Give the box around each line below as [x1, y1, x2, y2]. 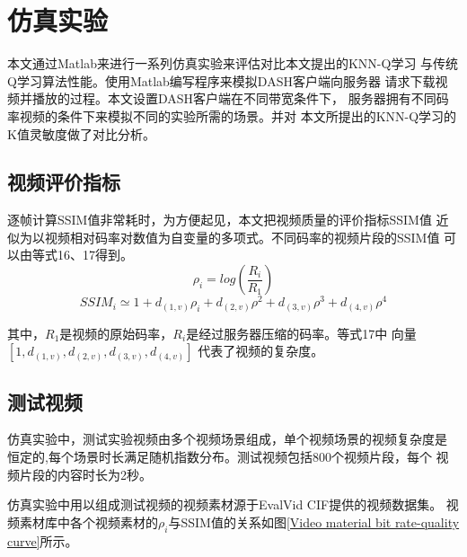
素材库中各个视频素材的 [19, 512, 158, 531]
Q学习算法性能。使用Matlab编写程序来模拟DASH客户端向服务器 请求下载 [7, 71, 436, 90]
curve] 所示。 [7, 531, 78, 550]
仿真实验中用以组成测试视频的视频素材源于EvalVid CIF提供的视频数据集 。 [7, 495, 443, 514]
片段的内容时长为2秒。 [19, 464, 152, 483]
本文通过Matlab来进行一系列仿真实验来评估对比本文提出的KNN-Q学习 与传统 [7, 54, 459, 73]
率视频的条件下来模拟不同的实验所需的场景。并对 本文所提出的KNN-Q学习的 [7, 106, 457, 125]
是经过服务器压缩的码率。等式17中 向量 [186, 323, 417, 342]
